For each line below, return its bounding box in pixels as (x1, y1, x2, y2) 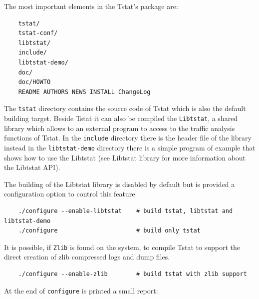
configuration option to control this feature (4, 188, 135, 199)
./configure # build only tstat (18, 227, 201, 234)
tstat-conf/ (18, 29, 58, 37)
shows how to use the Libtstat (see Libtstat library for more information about (4, 152, 246, 162)
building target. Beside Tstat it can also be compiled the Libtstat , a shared (4, 113, 238, 123)
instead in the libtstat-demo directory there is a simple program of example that (4, 142, 256, 152)
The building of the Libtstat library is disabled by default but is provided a (4, 178, 235, 189)
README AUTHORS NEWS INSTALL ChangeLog (18, 88, 151, 95)
